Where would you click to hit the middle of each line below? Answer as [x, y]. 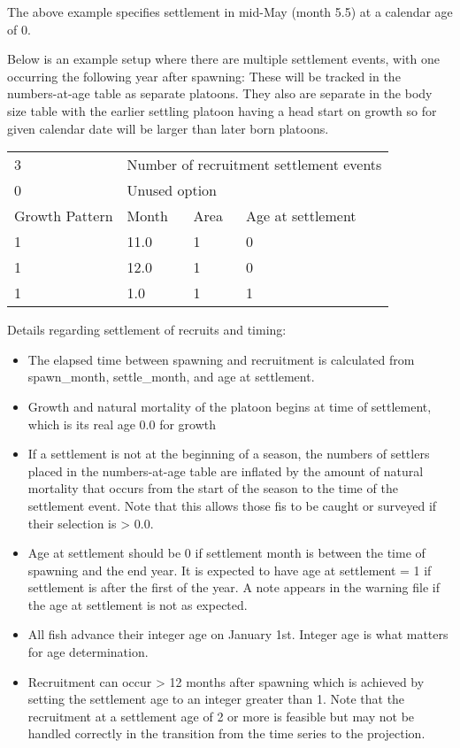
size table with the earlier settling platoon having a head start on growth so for [222, 110]
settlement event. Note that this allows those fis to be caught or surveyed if [232, 505]
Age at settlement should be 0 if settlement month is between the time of [226, 553]
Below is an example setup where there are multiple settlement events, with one [223, 59]
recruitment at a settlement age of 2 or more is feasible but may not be [221, 716]
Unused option [172, 190]
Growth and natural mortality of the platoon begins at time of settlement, [230, 406]
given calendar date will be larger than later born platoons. [168, 128]
